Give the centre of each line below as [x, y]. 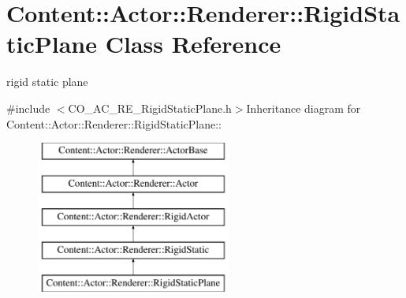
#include [28, 108]
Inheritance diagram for [304, 108]
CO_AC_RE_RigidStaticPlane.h [150, 108]
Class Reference [193, 44]
